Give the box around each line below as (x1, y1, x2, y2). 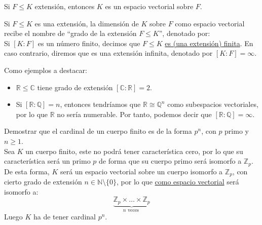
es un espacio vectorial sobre (105, 1, 194, 11)
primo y (224, 126, 249, 136)
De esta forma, (4, 166, 50, 176)
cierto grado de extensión (4, 176, 82, 187)
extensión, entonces (34, 1, 95, 11)
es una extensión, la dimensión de (34, 18, 139, 28)
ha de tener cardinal (33, 211, 96, 222)
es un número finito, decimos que (38, 37, 140, 48)
